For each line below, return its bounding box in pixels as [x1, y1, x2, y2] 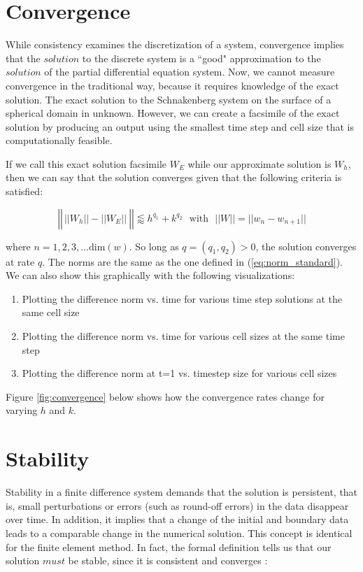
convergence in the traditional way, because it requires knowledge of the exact [6, 78, 339, 92]
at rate [6, 254, 35, 269]
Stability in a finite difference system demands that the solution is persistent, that [6, 485, 358, 499]
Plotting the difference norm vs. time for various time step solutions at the [22, 291, 343, 306]
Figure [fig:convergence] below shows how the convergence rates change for [6, 389, 325, 403]
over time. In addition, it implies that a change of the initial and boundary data [6, 512, 349, 527]
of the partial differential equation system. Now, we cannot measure [44, 64, 335, 79]
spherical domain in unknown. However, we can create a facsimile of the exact [6, 106, 340, 120]
